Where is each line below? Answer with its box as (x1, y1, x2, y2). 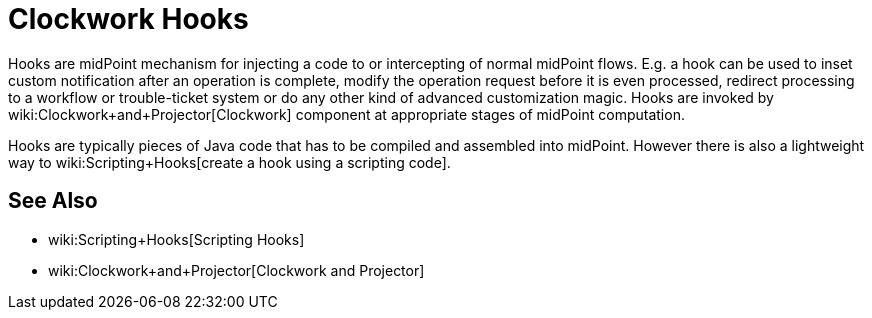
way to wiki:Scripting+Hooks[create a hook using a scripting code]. (8, 153, 451, 171)
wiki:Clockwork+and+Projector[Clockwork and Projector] (48, 261, 425, 279)
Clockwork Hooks (8, 2, 249, 36)
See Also (8, 188, 98, 214)
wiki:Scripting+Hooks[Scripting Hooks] (48, 230, 305, 248)
